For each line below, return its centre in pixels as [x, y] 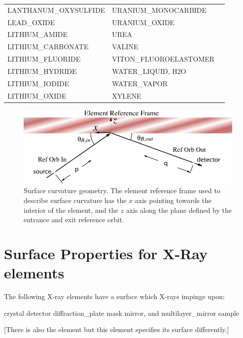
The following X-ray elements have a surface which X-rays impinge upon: [114, 296]
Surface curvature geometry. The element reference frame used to [122, 190]
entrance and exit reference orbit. [74, 220]
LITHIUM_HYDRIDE [42, 71]
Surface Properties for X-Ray [106, 253]
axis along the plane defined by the [179, 210]
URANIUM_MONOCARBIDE [159, 10]
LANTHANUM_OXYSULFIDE [56, 10]
